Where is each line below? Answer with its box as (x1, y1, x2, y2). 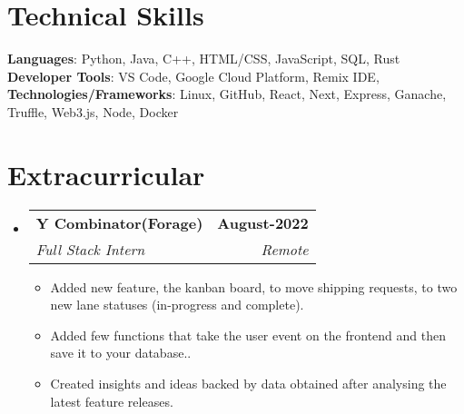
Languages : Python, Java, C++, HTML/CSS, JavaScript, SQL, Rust (7, 49, 400, 68)
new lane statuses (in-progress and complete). (50, 295, 304, 314)
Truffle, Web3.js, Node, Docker (7, 102, 179, 121)
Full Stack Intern (35, 238, 145, 260)
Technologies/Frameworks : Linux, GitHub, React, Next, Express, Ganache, (7, 84, 447, 103)
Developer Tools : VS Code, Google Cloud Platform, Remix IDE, (7, 66, 380, 85)
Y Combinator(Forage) (35, 212, 203, 233)
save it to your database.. (50, 343, 192, 362)
